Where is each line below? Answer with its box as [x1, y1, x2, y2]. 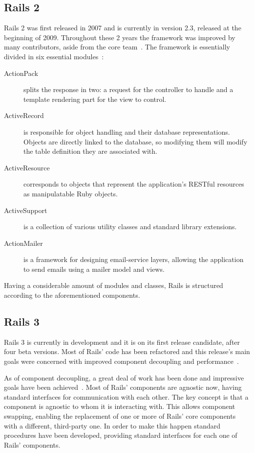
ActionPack [4, 68, 38, 78]
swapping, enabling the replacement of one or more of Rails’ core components [4, 411, 236, 421]
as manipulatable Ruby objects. [23, 188, 118, 198]
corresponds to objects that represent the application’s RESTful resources [23, 179, 244, 189]
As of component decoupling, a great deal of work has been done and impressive [4, 372, 244, 382]
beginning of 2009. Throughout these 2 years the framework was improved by [4, 32, 235, 42]
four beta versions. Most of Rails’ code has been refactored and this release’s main [4, 346, 250, 357]
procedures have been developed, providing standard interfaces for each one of [4, 430, 237, 440]
